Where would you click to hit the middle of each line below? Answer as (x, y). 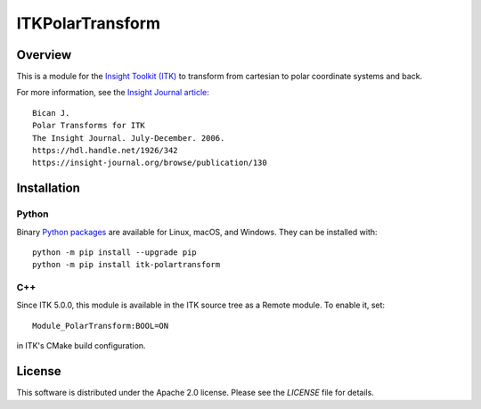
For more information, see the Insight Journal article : (113, 93)
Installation (48, 188)
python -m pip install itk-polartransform (126, 265)
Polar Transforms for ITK (89, 126)
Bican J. (51, 113)
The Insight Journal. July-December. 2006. (129, 138)
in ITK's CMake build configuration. (81, 346)
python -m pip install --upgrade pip (115, 252)
